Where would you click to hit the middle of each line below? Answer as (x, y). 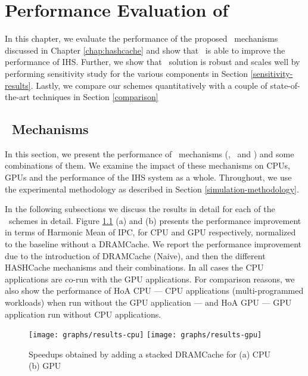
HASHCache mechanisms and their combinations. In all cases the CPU (134, 267)
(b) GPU (45, 366)
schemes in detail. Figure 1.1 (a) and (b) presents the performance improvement (155, 220)
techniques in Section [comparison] (95, 97)
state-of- (285, 85)
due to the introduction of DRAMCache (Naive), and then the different (135, 255)
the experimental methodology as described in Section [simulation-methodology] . (152, 189)
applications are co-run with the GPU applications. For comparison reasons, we (150, 279)
